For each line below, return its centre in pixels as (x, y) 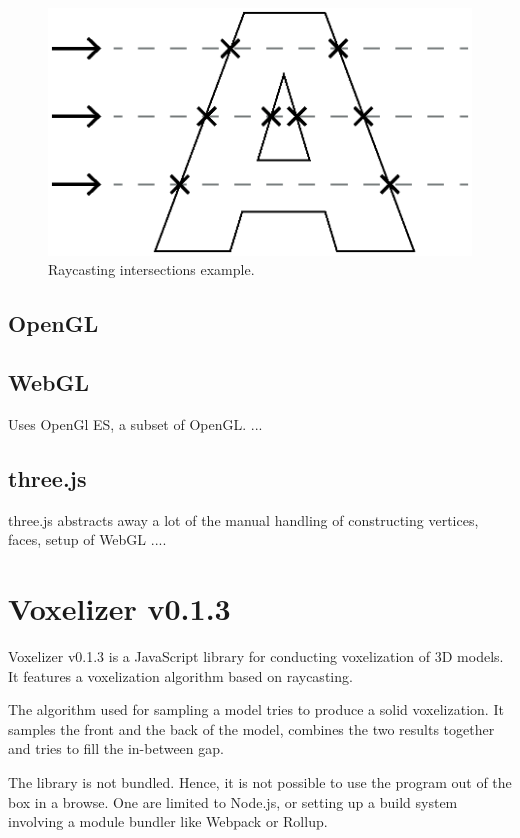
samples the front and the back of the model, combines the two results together (251, 728)
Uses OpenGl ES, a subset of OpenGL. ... (135, 423)
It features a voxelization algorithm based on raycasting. (180, 675)
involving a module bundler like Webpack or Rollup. (168, 821)
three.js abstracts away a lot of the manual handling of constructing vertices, (243, 519)
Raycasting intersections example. (151, 269)
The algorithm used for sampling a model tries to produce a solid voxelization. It (256, 709)
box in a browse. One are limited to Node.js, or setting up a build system (233, 801)
